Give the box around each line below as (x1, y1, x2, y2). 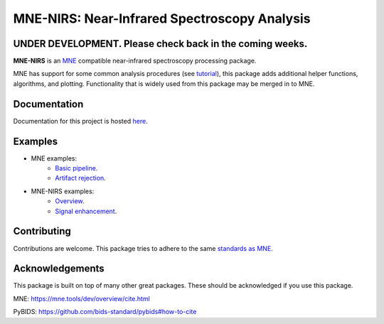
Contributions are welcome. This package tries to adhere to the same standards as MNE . (13, 244, 273, 252)
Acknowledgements (13, 263, 105, 275)
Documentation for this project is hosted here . (13, 117, 149, 125)
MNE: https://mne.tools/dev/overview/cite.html (13, 294, 151, 303)
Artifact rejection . (55, 174, 106, 183)
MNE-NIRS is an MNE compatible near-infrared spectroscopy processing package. (13, 57, 257, 65)
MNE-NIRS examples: (31, 187, 95, 195)
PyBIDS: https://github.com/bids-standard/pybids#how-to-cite (13, 308, 197, 316)
